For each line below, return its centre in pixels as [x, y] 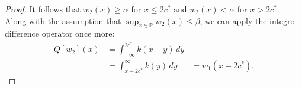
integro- [284, 20]
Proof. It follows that [43, 9]
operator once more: [78, 33]
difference [22, 33]
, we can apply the [233, 20]
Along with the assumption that [63, 20]
